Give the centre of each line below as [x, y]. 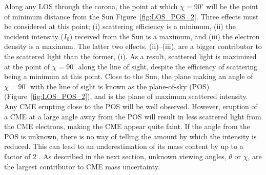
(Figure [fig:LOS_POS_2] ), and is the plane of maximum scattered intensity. [126, 96]
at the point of [27, 66]
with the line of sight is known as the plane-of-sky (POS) [120, 86]
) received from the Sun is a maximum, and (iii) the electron [165, 36]
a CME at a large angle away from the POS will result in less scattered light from [133, 116]
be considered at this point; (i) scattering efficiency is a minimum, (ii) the [120, 26]
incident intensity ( [34, 36]
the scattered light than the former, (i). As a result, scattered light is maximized [130, 56]
